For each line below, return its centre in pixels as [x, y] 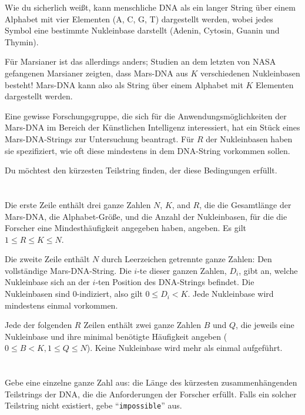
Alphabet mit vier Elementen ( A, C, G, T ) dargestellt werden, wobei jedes [139, 19]
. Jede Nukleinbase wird [231, 294]
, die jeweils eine [265, 325]
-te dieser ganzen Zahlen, [182, 270]
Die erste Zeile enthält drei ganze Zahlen [78, 204]
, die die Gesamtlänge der [245, 204]
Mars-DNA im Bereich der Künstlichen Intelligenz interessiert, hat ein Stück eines [152, 127]
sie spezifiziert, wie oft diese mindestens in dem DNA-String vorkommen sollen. [148, 150]
